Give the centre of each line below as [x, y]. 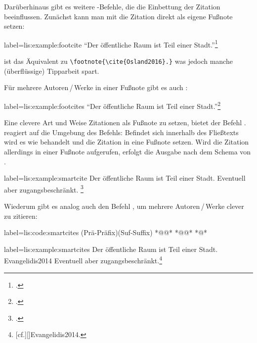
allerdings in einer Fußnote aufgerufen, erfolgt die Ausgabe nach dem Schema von [128, 151]
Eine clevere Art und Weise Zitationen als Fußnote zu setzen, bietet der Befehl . [125, 122]
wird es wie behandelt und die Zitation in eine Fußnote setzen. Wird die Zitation [127, 142]
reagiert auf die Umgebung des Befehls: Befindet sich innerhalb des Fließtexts [121, 132]
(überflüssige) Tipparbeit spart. [52, 71]
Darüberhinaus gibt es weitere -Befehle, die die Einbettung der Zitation [112, 6]
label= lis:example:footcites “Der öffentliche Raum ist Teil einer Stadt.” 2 [112, 105]
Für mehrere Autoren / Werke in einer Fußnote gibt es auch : [96, 87]
